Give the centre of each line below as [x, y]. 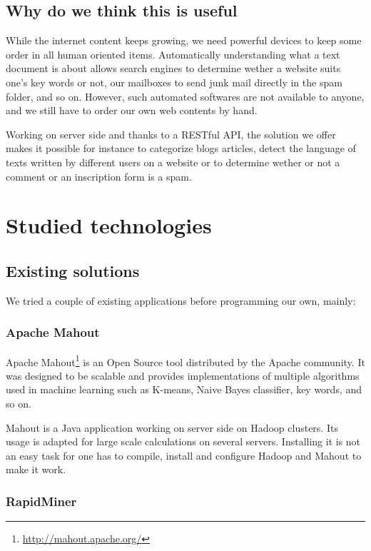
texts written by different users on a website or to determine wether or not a [173, 162]
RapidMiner [41, 501]
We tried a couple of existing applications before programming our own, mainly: [181, 300]
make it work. [36, 469]
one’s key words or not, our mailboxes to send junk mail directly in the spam [174, 82]
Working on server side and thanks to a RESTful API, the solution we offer [171, 134]
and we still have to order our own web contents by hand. [132, 110]
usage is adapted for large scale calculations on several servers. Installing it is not [183, 441]
